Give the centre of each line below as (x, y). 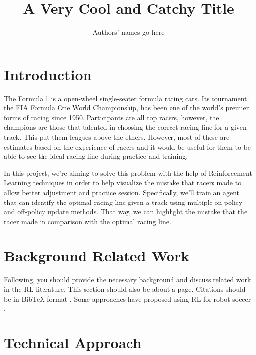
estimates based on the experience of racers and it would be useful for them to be (128, 146)
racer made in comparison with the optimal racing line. (87, 221)
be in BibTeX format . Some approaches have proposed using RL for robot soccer (128, 298)
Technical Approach (73, 342)
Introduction (48, 74)
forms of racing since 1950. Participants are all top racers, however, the (112, 117)
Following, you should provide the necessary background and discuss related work (128, 279)
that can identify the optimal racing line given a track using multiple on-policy (123, 202)
